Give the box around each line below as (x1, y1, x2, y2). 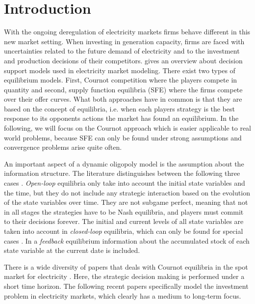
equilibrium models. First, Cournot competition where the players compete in (4, 75, 237, 85)
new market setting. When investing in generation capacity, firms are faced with (4, 36, 245, 46)
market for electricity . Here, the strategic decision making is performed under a (4, 271, 245, 281)
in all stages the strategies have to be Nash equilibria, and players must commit (4, 206, 244, 217)
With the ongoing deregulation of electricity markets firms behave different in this (4, 27, 251, 37)
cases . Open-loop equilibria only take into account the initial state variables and (4, 178, 245, 188)
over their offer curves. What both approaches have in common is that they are (4, 94, 242, 104)
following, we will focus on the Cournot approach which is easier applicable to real (4, 123, 251, 133)
